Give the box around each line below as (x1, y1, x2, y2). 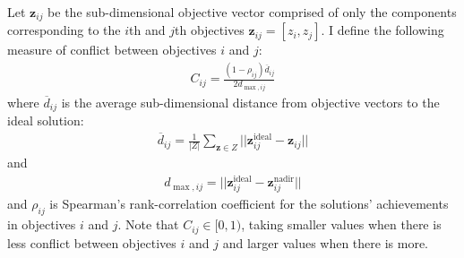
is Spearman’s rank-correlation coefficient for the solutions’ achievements (49, 194, 449, 213)
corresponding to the (7, 21, 121, 39)
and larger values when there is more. (222, 233, 429, 252)
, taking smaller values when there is (241, 215, 442, 234)
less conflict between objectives (7, 233, 176, 252)
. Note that (117, 215, 179, 234)
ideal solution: (7, 111, 84, 130)
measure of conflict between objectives (7, 40, 217, 59)
